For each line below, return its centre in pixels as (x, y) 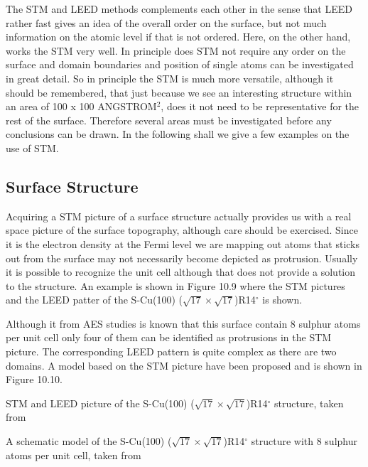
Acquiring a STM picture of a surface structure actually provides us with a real (179, 216)
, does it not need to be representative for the (260, 106)
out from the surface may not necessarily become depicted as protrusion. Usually (182, 258)
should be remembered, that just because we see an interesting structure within (179, 92)
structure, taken (309, 403)
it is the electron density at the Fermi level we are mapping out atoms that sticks (183, 243)
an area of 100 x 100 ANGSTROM (81, 106)
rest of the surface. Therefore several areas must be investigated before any (169, 120)
